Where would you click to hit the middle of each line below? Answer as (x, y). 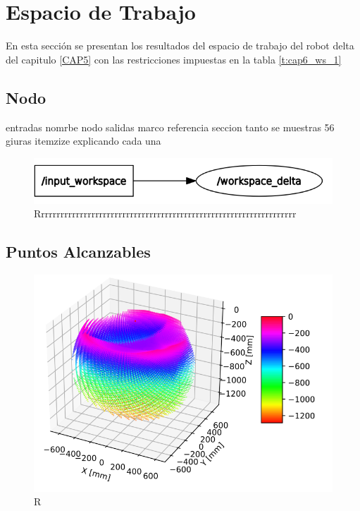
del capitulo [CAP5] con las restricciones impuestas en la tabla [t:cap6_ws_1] (174, 59)
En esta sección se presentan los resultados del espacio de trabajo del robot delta (180, 46)
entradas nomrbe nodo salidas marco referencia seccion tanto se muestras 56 (170, 127)
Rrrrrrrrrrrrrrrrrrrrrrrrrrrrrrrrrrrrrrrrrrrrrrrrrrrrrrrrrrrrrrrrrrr (165, 214)
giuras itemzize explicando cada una (83, 141)
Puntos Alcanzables (78, 252)
